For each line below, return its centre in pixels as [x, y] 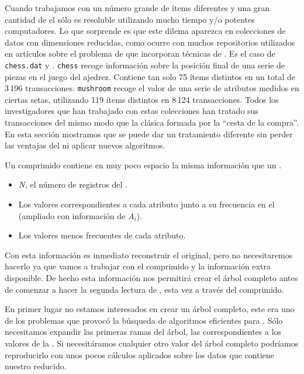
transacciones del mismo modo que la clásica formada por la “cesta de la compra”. [152, 122]
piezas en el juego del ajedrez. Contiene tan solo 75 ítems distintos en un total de [150, 76]
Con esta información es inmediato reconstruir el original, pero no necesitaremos [149, 254]
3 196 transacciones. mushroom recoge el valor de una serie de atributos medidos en [152, 88]
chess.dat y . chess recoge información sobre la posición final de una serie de [145, 65]
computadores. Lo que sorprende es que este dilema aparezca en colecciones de [145, 31]
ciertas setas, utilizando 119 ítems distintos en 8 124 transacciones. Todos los [142, 99]
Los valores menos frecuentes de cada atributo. [102, 235]
